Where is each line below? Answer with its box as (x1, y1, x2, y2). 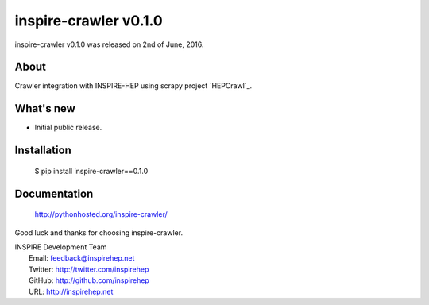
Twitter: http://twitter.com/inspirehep (29, 264, 149, 274)
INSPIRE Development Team (14, 242, 107, 252)
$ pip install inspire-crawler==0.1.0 (34, 166, 149, 176)
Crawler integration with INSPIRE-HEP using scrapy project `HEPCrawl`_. (14, 81, 253, 91)
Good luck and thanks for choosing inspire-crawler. (14, 227, 183, 237)
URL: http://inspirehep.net (29, 287, 114, 296)
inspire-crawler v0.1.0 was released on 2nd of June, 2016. (14, 40, 204, 49)
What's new (14, 102, 75, 115)
